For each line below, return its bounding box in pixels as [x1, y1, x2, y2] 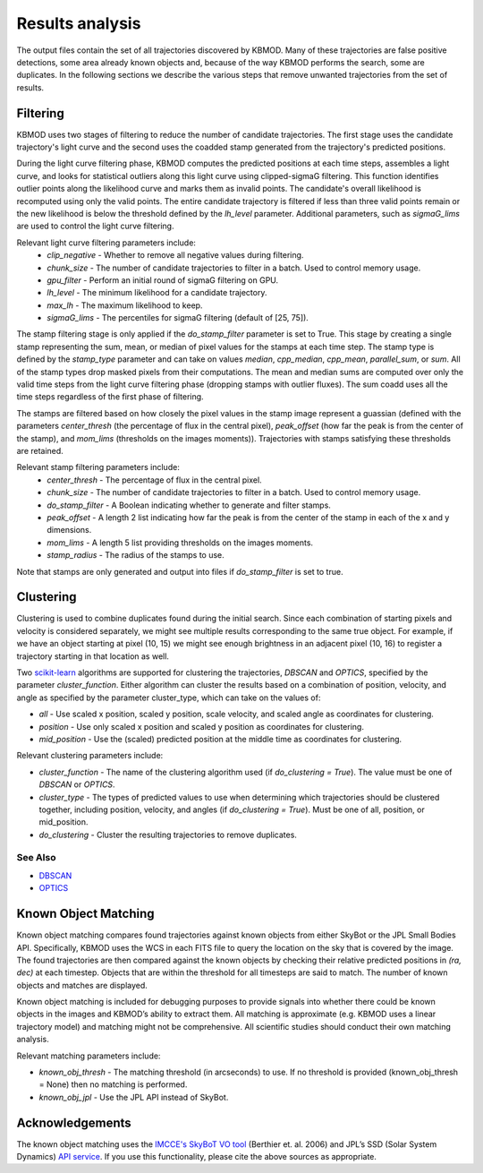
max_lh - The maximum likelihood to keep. [47, 300, 203, 311]
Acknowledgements [16, 1115, 131, 1130]
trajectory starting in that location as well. [16, 650, 170, 662]
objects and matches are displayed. [16, 980, 148, 990]
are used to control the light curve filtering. [16, 220, 174, 232]
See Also [16, 852, 56, 864]
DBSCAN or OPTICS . [38, 779, 115, 790]
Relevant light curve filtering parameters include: [16, 237, 197, 248]
